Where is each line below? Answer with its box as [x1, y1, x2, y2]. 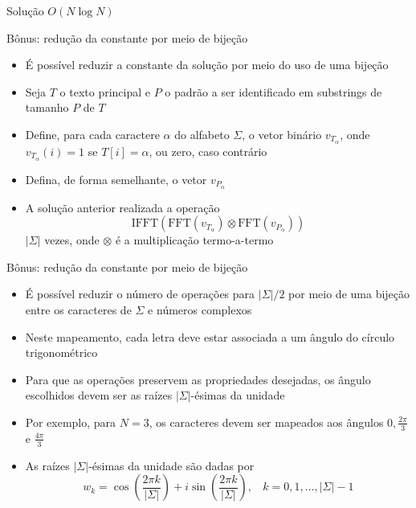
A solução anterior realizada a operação [25, 199, 220, 215]
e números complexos [148, 301, 252, 317]
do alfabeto [174, 125, 230, 142]
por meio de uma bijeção [288, 285, 410, 302]
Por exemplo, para [25, 413, 116, 430]
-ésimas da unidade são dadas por [88, 457, 255, 473]
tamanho [25, 99, 69, 116]
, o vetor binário [242, 125, 322, 142]
